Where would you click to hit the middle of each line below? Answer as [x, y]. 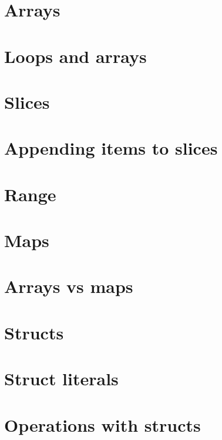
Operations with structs [102, 424]
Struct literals [61, 379]
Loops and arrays [75, 56]
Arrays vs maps [69, 286]
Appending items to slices [111, 148]
